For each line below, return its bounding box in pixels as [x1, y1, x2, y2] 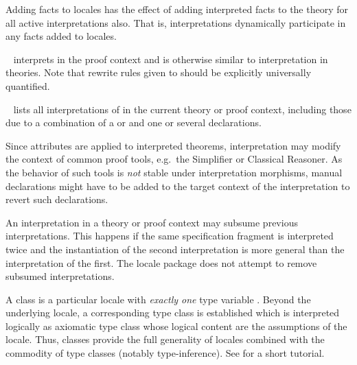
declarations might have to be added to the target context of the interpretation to [5, 178, 350, 193]
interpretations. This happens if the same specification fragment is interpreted [5, 228, 334, 243]
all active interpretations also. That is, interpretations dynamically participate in [5, 15, 346, 30]
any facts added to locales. [5, 29, 117, 43]
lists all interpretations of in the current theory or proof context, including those [13, 102, 352, 116]
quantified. [5, 78, 50, 93]
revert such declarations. [5, 192, 108, 207]
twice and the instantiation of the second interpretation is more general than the [5, 242, 345, 256]
